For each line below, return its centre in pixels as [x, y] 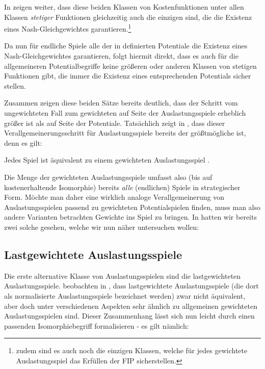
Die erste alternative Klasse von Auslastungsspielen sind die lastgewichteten [123, 275]
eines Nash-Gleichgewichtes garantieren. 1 [68, 28]
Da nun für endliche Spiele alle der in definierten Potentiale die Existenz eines [126, 46]
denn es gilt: [23, 142]
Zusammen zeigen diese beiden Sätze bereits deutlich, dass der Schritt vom [121, 103]
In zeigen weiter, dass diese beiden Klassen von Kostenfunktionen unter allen [124, 7]
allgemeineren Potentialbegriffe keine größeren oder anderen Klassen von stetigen [130, 65]
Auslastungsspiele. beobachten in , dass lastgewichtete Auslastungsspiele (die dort [131, 286]
